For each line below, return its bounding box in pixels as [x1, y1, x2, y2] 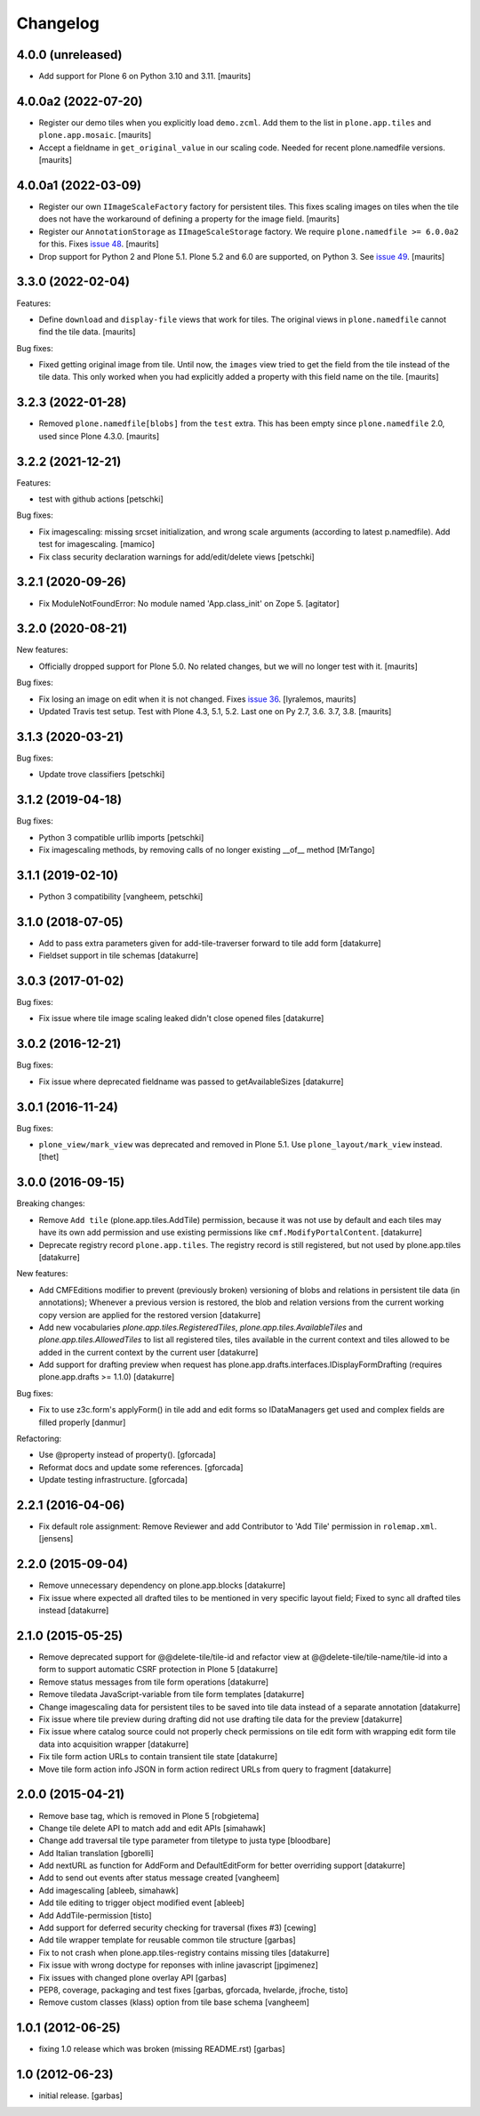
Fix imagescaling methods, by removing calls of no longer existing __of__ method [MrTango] [38, 844, 375, 855]
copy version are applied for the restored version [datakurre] [38, 1309, 261, 1320]
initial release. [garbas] [38, 2090, 124, 2101]
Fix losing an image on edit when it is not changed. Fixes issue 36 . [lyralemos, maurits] [38, 694, 356, 704]
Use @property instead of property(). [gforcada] [38, 1450, 217, 1460]
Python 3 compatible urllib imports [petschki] [38, 832, 204, 842]
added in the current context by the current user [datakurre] [38, 1347, 259, 1357]
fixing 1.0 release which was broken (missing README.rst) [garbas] [38, 2044, 285, 2055]
